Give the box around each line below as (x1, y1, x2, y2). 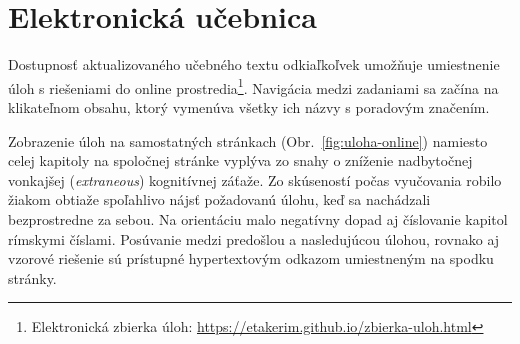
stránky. (8, 267, 57, 288)
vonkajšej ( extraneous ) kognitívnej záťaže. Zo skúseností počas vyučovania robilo (8, 169, 502, 190)
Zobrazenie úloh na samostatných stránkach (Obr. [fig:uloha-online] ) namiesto (8, 130, 488, 151)
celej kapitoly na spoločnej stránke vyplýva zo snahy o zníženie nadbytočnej (8, 150, 473, 171)
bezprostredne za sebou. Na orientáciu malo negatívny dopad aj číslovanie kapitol (8, 208, 508, 229)
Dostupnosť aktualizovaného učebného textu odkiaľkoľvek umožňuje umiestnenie (8, 54, 500, 75)
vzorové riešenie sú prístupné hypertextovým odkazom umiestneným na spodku (8, 248, 494, 269)
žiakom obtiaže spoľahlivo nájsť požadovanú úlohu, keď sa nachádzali (8, 189, 431, 210)
